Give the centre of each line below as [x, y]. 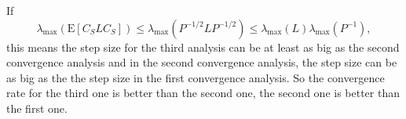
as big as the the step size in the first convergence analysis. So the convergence [196, 77]
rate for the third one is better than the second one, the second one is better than [203, 93]
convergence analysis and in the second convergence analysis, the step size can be [202, 62]
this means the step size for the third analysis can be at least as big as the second [203, 47]
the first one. [37, 108]
